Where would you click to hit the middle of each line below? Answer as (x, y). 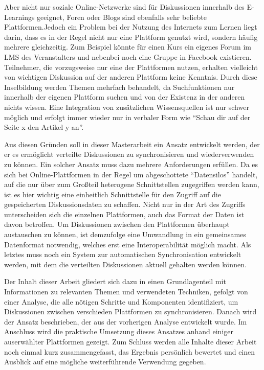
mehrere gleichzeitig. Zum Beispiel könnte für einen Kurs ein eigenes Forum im (128, 47)
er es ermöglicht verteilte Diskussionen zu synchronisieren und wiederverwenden (129, 154)
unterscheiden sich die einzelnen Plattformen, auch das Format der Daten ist (124, 214)
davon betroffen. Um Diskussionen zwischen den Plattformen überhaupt (117, 224)
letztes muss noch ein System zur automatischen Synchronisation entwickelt (123, 254)
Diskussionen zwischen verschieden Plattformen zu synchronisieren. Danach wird (130, 311)
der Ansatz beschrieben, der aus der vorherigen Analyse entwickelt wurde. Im (126, 321)
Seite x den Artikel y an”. (44, 127)
